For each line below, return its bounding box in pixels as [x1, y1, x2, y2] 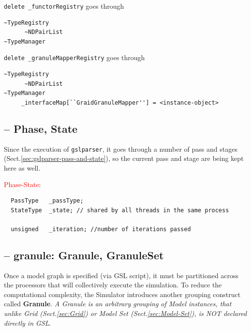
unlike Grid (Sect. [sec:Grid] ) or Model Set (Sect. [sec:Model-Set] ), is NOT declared [4, 308, 247, 318]
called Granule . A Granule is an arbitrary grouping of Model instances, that [4, 299, 232, 309]
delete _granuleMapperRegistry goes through [4, 52, 145, 63]
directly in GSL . [4, 317, 51, 328]
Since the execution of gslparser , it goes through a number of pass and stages [4, 143, 237, 154]
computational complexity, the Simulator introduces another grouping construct [4, 289, 241, 299]
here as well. [4, 162, 41, 173]
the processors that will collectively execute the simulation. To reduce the [4, 280, 222, 290]
